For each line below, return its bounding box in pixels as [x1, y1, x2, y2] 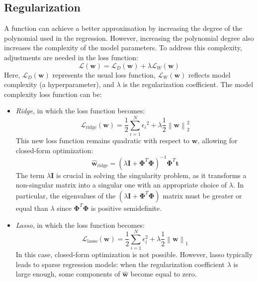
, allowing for [197, 135, 238, 146]
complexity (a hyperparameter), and [4, 79, 114, 90]
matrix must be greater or [163, 190, 242, 200]
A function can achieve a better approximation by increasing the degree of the [4, 23, 242, 33]
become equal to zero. [130, 269, 197, 279]
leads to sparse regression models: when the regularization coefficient [15, 259, 225, 269]
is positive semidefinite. [91, 202, 162, 213]
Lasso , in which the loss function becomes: [15, 219, 145, 230]
